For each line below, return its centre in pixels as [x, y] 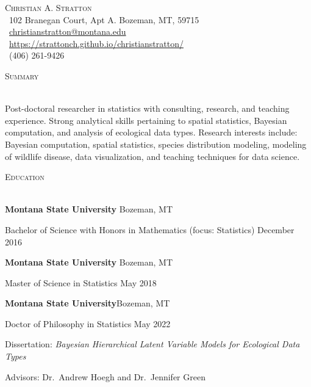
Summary [22, 75]
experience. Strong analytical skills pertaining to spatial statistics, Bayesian [146, 120]
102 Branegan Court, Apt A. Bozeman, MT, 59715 [104, 19]
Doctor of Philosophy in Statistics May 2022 [88, 323]
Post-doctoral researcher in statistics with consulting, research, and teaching [147, 108]
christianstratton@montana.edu [68, 31]
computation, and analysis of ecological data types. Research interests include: [151, 132]
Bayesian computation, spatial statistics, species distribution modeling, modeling [156, 144]
